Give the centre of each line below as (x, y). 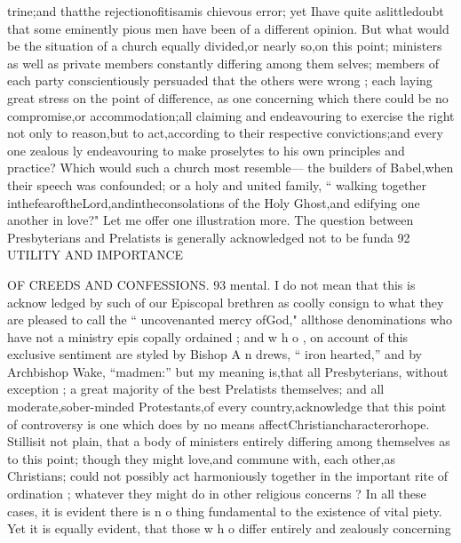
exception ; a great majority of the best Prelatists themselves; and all (196, 389)
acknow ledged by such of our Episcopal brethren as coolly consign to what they (226, 302)
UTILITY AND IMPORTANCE (95, 255)
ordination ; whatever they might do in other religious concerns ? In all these (217, 494)
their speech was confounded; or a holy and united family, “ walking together (217, 184)
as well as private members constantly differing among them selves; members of (223, 63)
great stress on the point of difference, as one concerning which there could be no (228, 97)
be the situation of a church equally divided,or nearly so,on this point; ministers (225, 46)
